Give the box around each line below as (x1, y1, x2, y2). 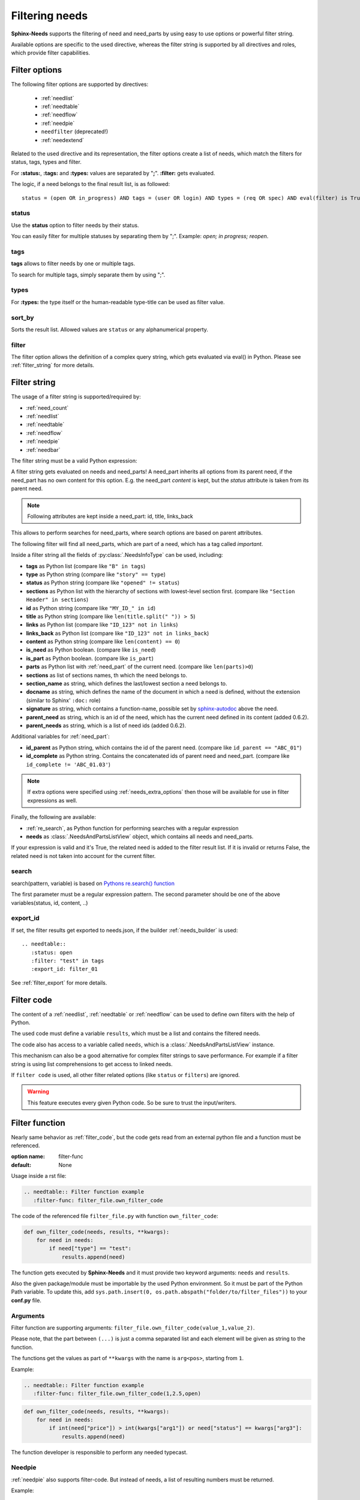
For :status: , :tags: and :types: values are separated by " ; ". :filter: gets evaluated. (11, 169, 215, 176)
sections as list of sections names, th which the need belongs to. (26, 671, 188, 679)
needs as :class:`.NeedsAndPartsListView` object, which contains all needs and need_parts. (26, 833, 254, 840)
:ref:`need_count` (26, 404, 69, 411)
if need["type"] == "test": (49, 1245, 132, 1252)
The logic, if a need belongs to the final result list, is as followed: (11, 181, 170, 188)
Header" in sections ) (26, 596, 89, 603)
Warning (27, 1088, 49, 1095)
